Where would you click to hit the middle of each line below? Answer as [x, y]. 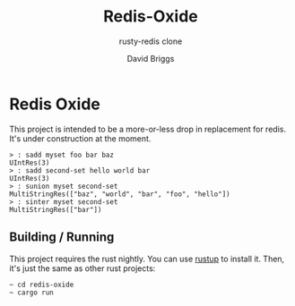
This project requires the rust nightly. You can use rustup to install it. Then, [147, 259]
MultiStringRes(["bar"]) [56, 209]
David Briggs [151, 58]
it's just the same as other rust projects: [82, 268]
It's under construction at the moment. [80, 138]
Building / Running [62, 238]
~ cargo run [31, 293]
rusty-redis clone [151, 41]
